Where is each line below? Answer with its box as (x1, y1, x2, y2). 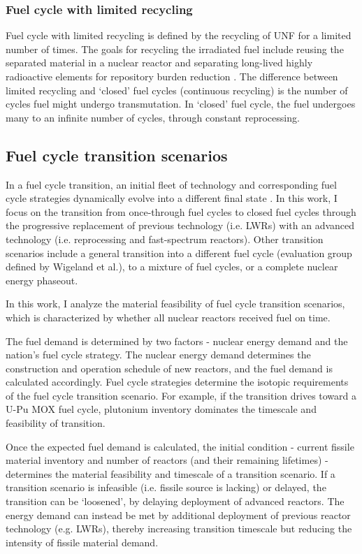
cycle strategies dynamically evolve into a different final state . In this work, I (6, 191, 338, 205)
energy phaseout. (6, 272, 78, 287)
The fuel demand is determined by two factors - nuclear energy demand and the (6, 333, 348, 348)
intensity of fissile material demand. (6, 534, 159, 549)
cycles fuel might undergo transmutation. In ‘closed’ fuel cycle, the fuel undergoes (6, 96, 356, 111)
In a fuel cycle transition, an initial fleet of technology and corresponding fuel (6, 177, 337, 191)
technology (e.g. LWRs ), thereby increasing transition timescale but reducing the (6, 521, 352, 536)
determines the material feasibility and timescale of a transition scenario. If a (6, 466, 335, 481)
